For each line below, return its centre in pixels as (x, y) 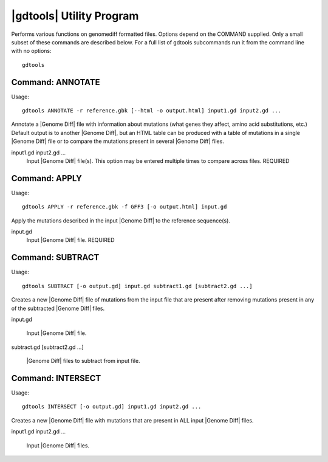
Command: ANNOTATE (56, 82)
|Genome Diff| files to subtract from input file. (83, 361)
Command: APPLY (46, 178)
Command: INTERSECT (56, 378)
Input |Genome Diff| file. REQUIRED (70, 240)
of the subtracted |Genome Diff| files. (58, 308)
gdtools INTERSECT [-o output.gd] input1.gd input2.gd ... (112, 407)
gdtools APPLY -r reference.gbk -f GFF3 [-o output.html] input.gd (125, 207)
